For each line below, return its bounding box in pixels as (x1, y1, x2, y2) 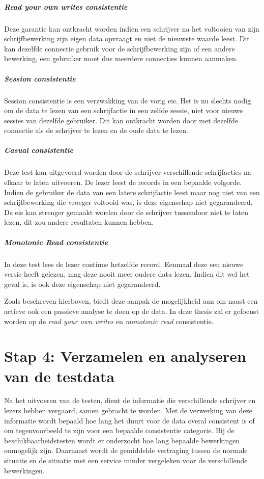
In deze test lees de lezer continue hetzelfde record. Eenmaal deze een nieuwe (4, 258, 244, 269)
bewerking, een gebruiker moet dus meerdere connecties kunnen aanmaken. (4, 53, 238, 64)
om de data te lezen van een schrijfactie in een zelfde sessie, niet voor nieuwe (4, 105, 243, 116)
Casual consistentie (4, 145, 73, 155)
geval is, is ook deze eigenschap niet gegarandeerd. (4, 278, 161, 289)
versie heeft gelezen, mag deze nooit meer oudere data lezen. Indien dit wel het (4, 269, 250, 279)
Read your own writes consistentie (4, 1, 128, 12)
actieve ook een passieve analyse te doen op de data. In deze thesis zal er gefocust (4, 305, 259, 316)
